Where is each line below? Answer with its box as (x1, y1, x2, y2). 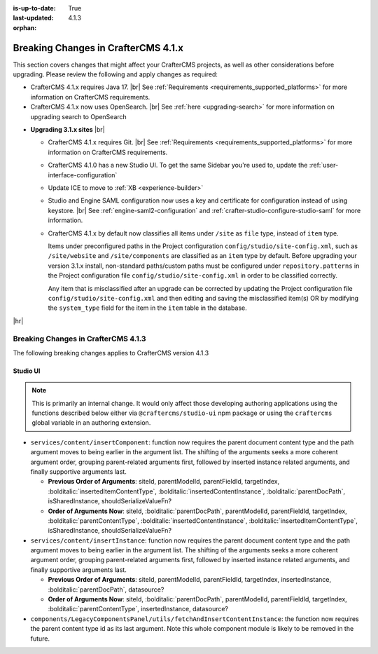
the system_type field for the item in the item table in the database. (48, 304, 248, 312)
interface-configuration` (48, 170, 118, 179)
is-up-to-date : (13, 4, 56, 12)
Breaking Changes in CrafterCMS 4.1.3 (13, 334, 146, 343)
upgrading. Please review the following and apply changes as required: (13, 70, 218, 79)
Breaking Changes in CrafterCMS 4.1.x (13, 42, 183, 54)
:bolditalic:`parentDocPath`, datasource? (48, 585, 164, 594)
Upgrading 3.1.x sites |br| (30, 125, 105, 134)
